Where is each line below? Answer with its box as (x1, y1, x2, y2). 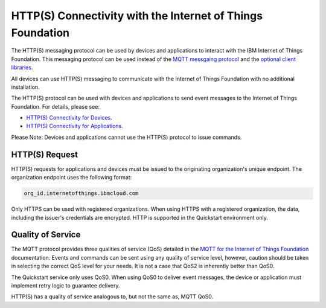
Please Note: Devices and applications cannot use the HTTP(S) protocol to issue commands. (11, 133, 242, 141)
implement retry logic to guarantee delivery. (11, 281, 120, 289)
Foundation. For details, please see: (11, 103, 100, 110)
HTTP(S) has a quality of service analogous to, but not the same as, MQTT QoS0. (11, 293, 214, 300)
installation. (11, 83, 40, 91)
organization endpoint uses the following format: (11, 174, 132, 181)
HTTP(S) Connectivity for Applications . (26, 123, 123, 130)
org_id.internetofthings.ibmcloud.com (24, 190, 139, 197)
